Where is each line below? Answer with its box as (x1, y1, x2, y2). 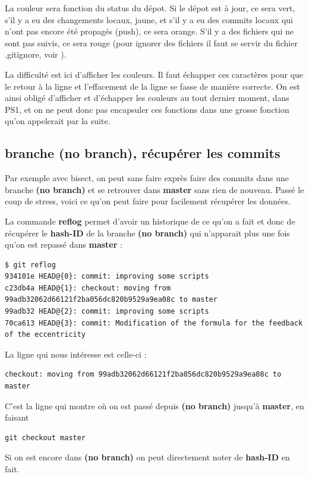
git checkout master (5, 433, 86, 442)
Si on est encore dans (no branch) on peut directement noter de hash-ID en (5, 451, 290, 463)
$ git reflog (5, 260, 56, 269)
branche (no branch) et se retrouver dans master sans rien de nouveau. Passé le (5, 183, 304, 195)
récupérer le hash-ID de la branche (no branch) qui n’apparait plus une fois (5, 226, 290, 239)
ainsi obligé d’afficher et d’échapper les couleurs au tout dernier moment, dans (5, 91, 289, 104)
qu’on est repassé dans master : (5, 238, 122, 251)
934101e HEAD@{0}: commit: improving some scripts (5, 272, 209, 281)
